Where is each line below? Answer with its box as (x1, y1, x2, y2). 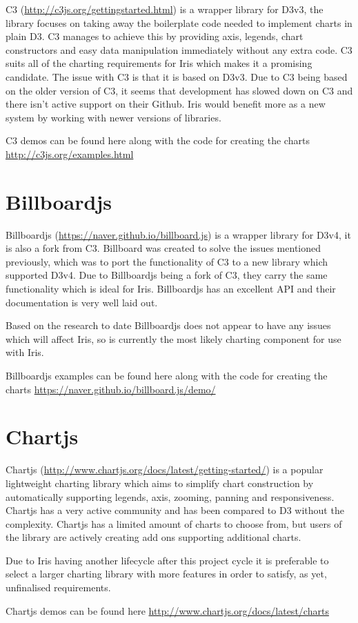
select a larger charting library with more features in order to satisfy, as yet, (6, 566, 327, 581)
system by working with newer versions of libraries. (6, 110, 221, 124)
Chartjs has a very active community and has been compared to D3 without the (6, 503, 344, 517)
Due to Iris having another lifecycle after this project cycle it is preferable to (6, 553, 329, 567)
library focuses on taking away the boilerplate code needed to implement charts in (6, 15, 352, 30)
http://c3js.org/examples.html (6, 146, 134, 161)
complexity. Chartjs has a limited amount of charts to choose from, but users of (6, 516, 342, 531)
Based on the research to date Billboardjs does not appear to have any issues (6, 318, 331, 333)
